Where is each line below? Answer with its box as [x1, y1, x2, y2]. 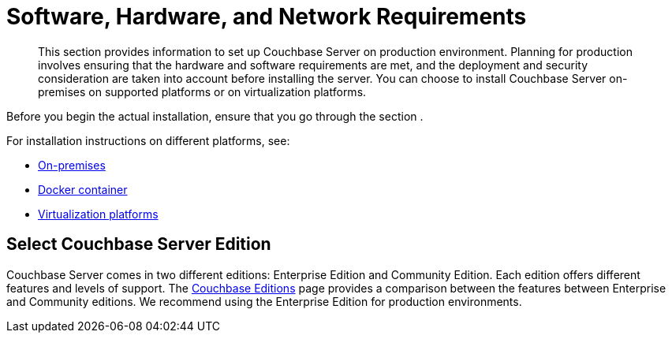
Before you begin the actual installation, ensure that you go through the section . [6, 109, 424, 123]
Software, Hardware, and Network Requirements [6, 3, 527, 30]
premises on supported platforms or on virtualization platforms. [38, 84, 367, 99]
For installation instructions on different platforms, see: [6, 133, 290, 147]
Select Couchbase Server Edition [6, 234, 271, 255]
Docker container [38, 182, 128, 196]
